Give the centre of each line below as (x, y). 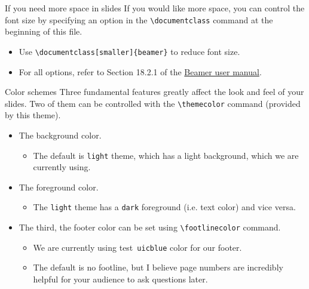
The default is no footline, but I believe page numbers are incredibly (158, 267)
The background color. (60, 135)
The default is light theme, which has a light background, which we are (166, 155)
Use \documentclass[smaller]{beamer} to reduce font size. (129, 51)
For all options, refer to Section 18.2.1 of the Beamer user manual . (140, 71)
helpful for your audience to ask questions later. (120, 279)
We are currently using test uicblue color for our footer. (137, 247)
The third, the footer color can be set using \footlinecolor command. (150, 227)
